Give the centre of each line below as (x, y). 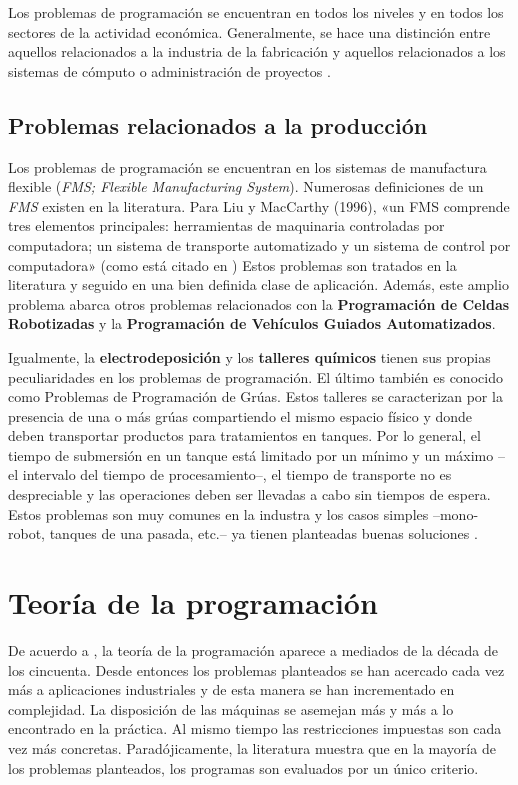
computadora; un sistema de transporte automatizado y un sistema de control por (259, 244)
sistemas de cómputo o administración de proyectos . (169, 70)
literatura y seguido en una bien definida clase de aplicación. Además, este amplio (258, 284)
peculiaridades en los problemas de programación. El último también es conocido (255, 376)
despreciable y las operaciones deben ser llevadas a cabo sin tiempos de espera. (249, 494)
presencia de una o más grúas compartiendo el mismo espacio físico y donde (240, 415)
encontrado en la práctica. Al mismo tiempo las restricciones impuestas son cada (255, 728)
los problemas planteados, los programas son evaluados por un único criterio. (243, 767)
